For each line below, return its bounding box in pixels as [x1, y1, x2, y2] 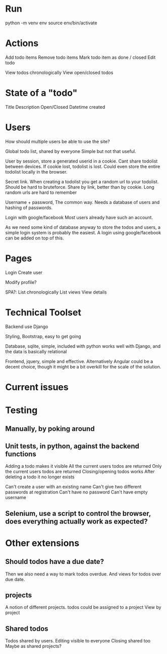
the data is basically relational [5, 348, 67, 354]
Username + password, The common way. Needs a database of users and [5, 199, 160, 205]
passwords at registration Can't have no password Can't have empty [5, 489, 148, 495]
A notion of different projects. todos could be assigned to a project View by [5, 604, 161, 610]
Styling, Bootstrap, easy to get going [5, 333, 82, 339]
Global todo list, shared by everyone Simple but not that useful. [5, 148, 136, 154]
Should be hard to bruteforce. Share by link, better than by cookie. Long [5, 184, 155, 190]
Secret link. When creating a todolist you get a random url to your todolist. [5, 178, 159, 185]
